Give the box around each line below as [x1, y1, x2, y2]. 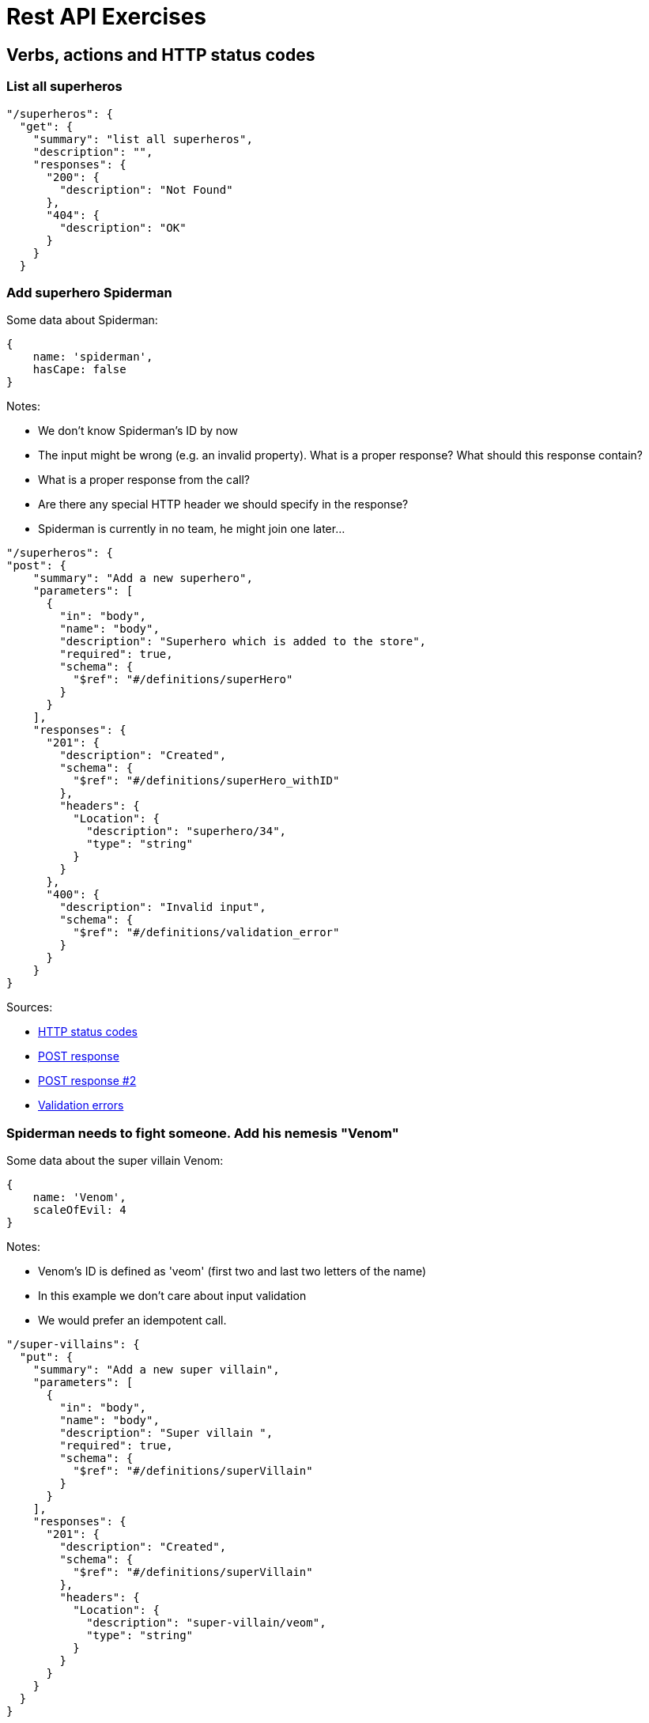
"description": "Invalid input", [59, 901, 266, 914]
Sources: [6, 1000, 53, 1015]
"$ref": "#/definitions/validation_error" [73, 926, 340, 939]
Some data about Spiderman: [6, 313, 158, 327]
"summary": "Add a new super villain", [32, 1363, 280, 1377]
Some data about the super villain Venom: [6, 1154, 224, 1168]
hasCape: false [32, 363, 126, 376]
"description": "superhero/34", [86, 825, 287, 838]
